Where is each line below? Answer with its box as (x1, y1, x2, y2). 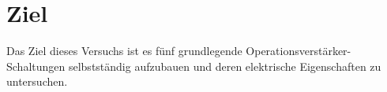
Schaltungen (6, 57, 66, 74)
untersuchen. (6, 73, 68, 90)
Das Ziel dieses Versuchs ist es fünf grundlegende (6, 42, 242, 59)
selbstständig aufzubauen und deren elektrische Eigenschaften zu (68, 57, 381, 74)
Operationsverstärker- (246, 42, 351, 59)
